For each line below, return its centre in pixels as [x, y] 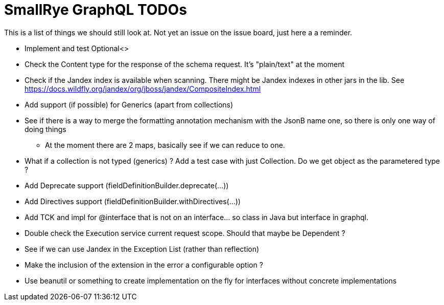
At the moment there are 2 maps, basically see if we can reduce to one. [165, 145]
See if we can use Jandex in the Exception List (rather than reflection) [142, 249]
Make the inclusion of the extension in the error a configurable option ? [144, 265]
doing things [45, 129]
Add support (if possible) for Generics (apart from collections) [129, 104]
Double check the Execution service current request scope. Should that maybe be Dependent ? [185, 233]
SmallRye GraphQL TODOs [96, 10]
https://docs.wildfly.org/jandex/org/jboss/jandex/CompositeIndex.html [143, 89]
